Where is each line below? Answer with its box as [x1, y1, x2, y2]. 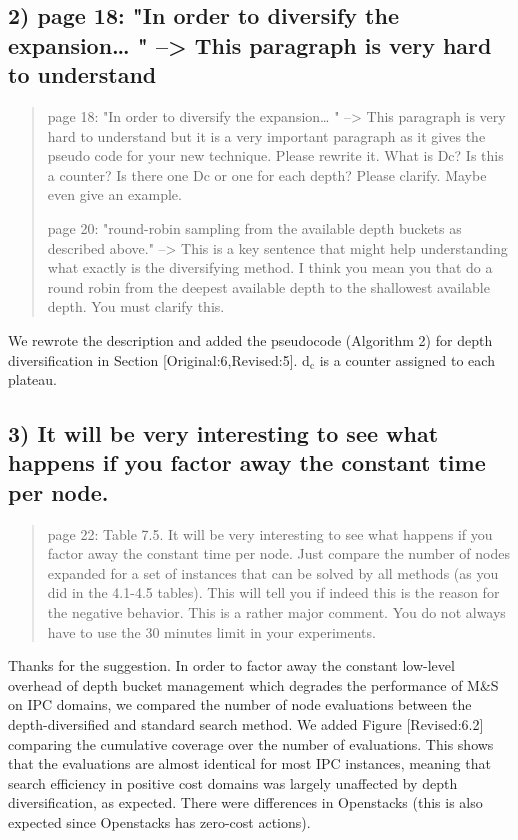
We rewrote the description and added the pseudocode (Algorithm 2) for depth [8, 329, 493, 350]
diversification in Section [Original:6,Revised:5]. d [8, 349, 310, 370]
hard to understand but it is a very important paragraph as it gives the [47, 125, 486, 146]
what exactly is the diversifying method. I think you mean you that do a [47, 257, 493, 278]
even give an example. [47, 184, 182, 205]
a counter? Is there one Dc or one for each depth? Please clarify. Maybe [47, 164, 487, 185]
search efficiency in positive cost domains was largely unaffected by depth [8, 772, 458, 793]
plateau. [8, 369, 58, 390]
